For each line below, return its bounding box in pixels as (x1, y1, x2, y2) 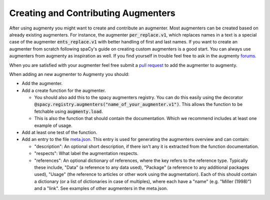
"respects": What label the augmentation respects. (34, 150, 138, 156)
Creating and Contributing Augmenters (9, 7, 176, 18)
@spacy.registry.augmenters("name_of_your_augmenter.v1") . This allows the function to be (34, 101, 242, 107)
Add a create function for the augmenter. (21, 87, 106, 93)
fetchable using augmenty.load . (34, 108, 103, 114)
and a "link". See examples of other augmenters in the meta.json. (34, 185, 168, 191)
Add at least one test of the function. (21, 129, 97, 135)
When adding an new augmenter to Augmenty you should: (9, 71, 129, 77)
